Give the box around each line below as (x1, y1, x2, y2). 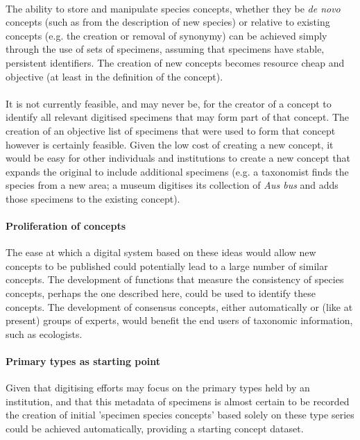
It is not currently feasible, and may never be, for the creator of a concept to (6, 96, 332, 110)
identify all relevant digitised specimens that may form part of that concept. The (6, 110, 350, 124)
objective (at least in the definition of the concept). (6, 69, 223, 83)
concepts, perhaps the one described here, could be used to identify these (6, 286, 316, 301)
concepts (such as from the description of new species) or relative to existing (6, 15, 330, 29)
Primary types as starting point (6, 354, 161, 369)
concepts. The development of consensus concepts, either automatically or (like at (6, 299, 353, 314)
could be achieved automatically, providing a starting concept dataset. (6, 421, 304, 436)
